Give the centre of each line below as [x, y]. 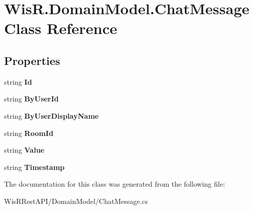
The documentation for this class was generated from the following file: [115, 184]
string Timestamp [35, 167]
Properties [32, 60]
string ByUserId [31, 99]
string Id [18, 81]
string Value [24, 150]
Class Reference [61, 28]
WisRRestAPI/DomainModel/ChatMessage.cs [76, 201]
